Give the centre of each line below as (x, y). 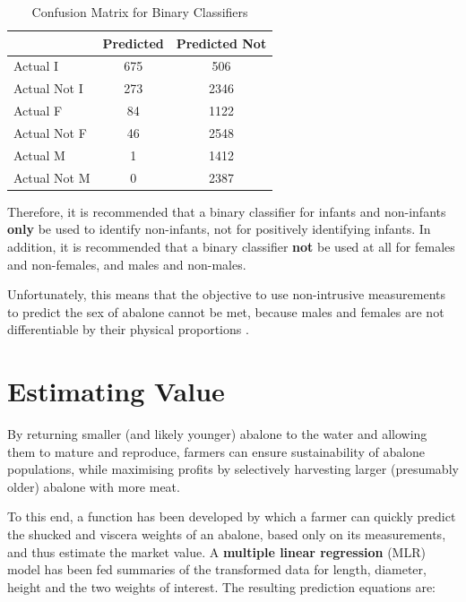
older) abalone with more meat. (94, 486)
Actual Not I (48, 88)
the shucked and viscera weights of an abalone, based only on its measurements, (227, 534)
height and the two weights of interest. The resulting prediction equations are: (222, 586)
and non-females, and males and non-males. (127, 264)
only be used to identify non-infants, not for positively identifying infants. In (219, 229)
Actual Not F (50, 132)
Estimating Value (116, 391)
